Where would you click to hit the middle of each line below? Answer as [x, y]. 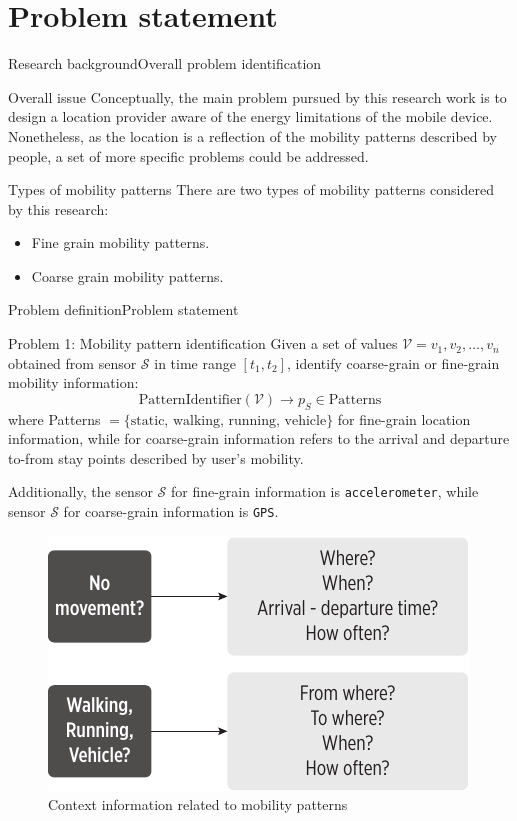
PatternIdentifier [190, 399]
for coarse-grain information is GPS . [171, 511]
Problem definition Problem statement [123, 309]
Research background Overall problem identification [165, 63]
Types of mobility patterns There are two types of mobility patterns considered [251, 189]
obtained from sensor [72, 362]
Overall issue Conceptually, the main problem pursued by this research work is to [257, 96]
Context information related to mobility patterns [198, 804]
